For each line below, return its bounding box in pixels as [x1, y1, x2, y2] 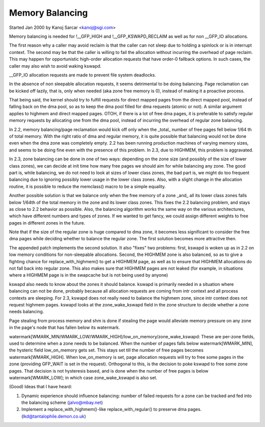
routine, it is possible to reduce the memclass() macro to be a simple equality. [9, 183, 166, 189]
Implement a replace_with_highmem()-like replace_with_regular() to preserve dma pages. [21, 406, 202, 412]
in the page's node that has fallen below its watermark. [9, 325, 120, 330]
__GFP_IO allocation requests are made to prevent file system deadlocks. [9, 72, 157, 78]
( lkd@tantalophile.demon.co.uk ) [21, 413, 86, 419]
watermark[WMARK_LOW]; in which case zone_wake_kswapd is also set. [9, 375, 158, 380]
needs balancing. [9, 309, 44, 315]
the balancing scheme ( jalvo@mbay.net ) [21, 400, 103, 405]
